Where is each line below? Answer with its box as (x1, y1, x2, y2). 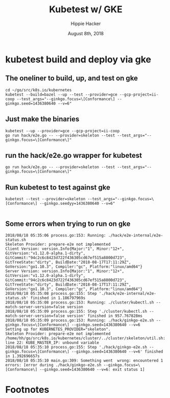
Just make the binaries (5, 115, 80, 124)
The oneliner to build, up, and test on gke (5, 74, 138, 83)
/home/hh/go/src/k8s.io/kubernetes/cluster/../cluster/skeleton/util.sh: (5, 336, 166, 341)
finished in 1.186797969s (30, 295, 86, 300)
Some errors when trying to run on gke (5, 219, 131, 228)
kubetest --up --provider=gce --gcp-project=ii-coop (5, 128, 120, 133)
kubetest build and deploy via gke (5, 54, 152, 65)
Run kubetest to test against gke (5, 183, 111, 192)
